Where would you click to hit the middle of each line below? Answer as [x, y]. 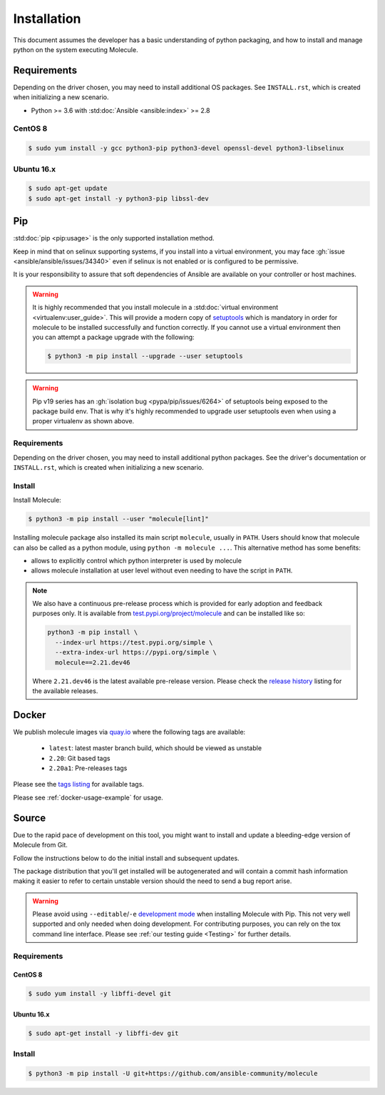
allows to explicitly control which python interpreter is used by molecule [137, 560]
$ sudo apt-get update [68, 188]
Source [30, 818]
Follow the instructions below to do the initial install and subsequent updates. [126, 858]
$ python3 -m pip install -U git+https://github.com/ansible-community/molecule [173, 1074]
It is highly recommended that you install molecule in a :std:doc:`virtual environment [155, 308]
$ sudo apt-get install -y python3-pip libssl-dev [119, 198]
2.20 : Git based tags [79, 758]
